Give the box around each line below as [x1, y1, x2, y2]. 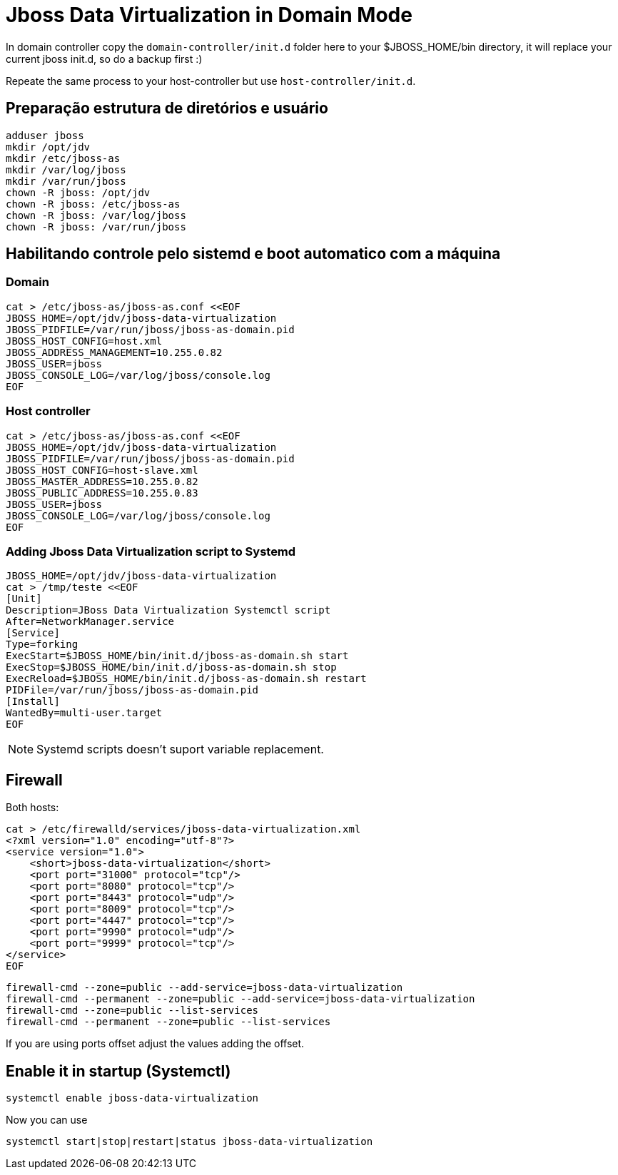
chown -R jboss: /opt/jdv [6, 186, 151, 198]
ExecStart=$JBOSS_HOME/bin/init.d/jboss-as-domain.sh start [6, 650, 349, 662]
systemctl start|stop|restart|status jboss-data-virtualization [6, 1136, 373, 1147]
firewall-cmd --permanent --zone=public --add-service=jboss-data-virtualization [6, 993, 475, 1005]
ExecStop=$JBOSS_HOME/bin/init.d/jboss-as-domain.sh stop [6, 661, 337, 673]
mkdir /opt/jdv [6, 141, 91, 153]
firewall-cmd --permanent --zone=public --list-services [6, 1016, 331, 1028]
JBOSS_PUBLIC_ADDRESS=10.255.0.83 [6, 487, 198, 499]
